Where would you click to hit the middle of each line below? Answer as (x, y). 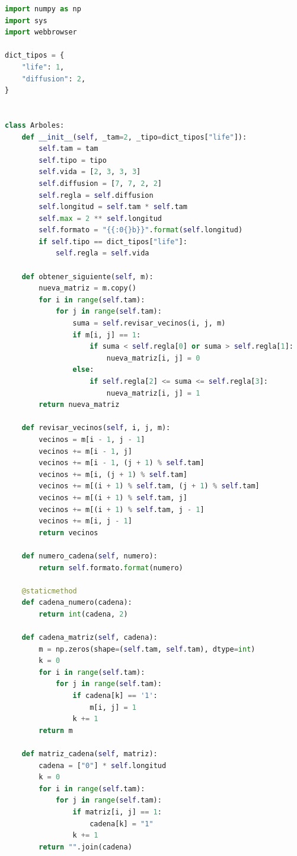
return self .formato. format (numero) (111, 568)
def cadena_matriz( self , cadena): (90, 638)
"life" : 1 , (43, 67)
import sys (26, 20)
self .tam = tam (68, 149)
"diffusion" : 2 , (54, 79)
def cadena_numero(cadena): (77, 603)
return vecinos (68, 533)
